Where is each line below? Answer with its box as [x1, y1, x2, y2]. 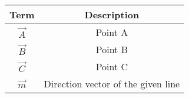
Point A [95, 25, 128, 39]
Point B [95, 43, 128, 56]
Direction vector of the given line [44, 77, 180, 90]
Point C [95, 60, 128, 73]
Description [84, 8, 140, 21]
